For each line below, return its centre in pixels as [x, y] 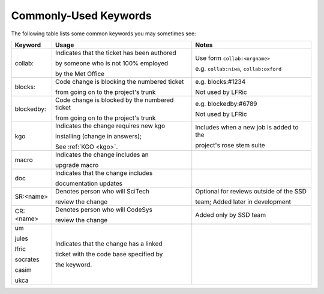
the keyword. [73, 265]
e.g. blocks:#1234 [220, 81]
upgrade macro [77, 165]
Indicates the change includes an [102, 154]
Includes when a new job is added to [247, 127]
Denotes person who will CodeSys [103, 210]
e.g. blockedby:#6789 [226, 104]
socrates [27, 259]
